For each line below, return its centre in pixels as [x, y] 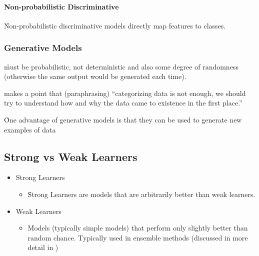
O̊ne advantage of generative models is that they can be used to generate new [123, 119]
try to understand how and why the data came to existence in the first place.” [123, 103]
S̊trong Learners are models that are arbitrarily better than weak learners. [141, 194]
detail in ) [43, 247]
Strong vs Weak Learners [71, 156]
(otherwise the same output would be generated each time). [95, 76]
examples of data [30, 129]
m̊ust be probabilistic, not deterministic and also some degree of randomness [121, 66]
